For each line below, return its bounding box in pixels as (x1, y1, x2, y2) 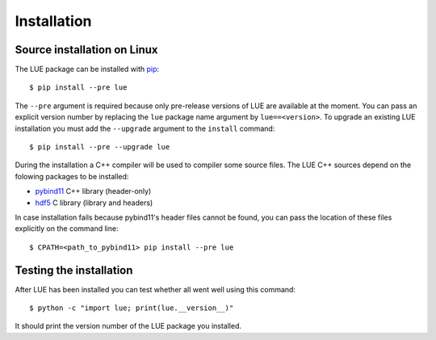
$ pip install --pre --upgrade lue (29, 142, 170, 152)
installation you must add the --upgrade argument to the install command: (15, 124, 275, 133)
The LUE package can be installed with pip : (15, 65, 160, 74)
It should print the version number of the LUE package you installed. (15, 321, 242, 331)
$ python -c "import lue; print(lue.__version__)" (29, 304, 234, 313)
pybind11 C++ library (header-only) (35, 187, 152, 196)
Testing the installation (15, 263, 133, 277)
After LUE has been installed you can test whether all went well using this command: (15, 284, 296, 294)
